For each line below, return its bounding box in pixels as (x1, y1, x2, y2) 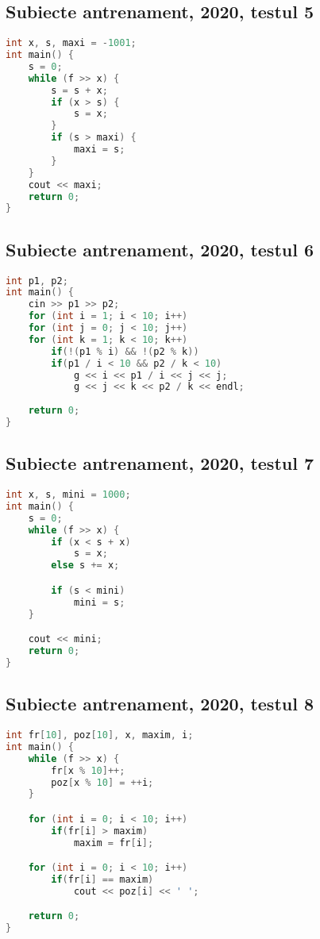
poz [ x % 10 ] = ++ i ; (51, 776, 154, 788)
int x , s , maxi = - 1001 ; (6, 37, 137, 49)
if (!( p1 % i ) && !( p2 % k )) (51, 345, 199, 357)
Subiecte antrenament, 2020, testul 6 (6, 237, 314, 261)
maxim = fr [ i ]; (73, 837, 154, 849)
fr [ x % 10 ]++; (51, 764, 125, 776)
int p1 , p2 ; (6, 275, 68, 287)
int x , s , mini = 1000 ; (6, 489, 131, 501)
